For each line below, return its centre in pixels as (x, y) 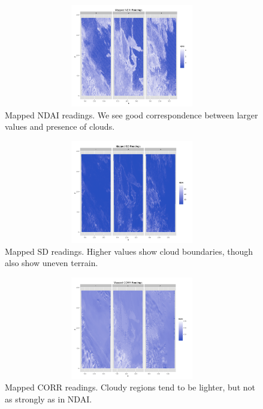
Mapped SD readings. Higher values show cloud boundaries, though (129, 251)
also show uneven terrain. (52, 263)
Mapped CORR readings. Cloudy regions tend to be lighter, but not (130, 387)
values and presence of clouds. (60, 126)
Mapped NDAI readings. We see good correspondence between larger (131, 115)
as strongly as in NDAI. (49, 399)
